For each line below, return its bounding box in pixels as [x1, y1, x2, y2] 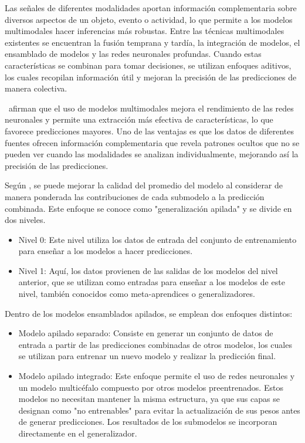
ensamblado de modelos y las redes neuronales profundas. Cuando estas [5, 48, 262, 60]
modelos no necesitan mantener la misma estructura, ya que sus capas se [18, 393, 280, 405]
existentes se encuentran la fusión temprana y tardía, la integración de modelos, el [5, 36, 300, 48]
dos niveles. [5, 214, 46, 226]
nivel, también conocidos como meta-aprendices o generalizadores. [18, 288, 255, 300]
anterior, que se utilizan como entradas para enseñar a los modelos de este [18, 276, 285, 288]
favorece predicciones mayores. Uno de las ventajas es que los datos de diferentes [5, 124, 294, 137]
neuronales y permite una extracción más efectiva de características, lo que [5, 113, 273, 126]
